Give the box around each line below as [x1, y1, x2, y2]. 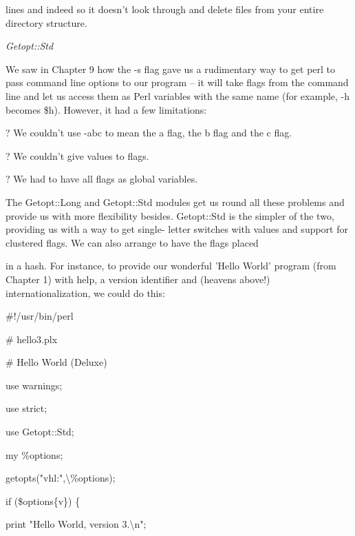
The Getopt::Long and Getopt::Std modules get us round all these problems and [6, 194, 345, 209]
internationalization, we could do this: [6, 285, 165, 300]
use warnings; [6, 378, 63, 392]
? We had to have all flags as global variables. [6, 172, 198, 186]
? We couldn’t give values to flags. [6, 148, 149, 163]
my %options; [6, 447, 63, 462]
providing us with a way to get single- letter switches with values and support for [6, 222, 348, 236]
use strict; [6, 401, 47, 415]
